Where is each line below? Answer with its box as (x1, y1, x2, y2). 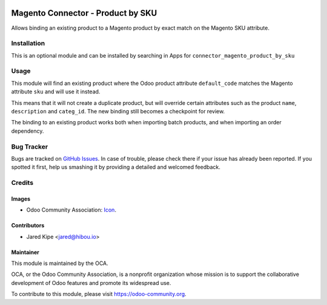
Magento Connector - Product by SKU (11, 8, 157, 18)
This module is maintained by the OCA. (11, 260, 108, 267)
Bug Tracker (11, 142, 48, 151)
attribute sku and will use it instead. (11, 88, 101, 95)
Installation (11, 39, 45, 48)
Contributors (11, 222, 45, 229)
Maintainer (11, 249, 39, 256)
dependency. (11, 127, 44, 135)
